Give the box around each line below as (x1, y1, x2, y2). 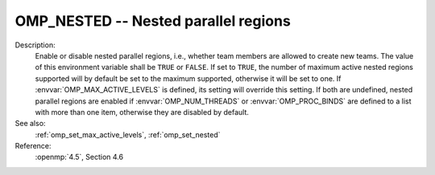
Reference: (14, 141, 52, 151)
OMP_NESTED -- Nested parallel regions (14, 12, 292, 30)
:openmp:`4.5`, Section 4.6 (35, 153, 124, 162)
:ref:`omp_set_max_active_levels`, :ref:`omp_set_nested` (35, 129, 221, 140)
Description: (14, 40, 56, 50)
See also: (14, 119, 46, 128)
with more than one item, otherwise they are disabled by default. (35, 107, 250, 116)
